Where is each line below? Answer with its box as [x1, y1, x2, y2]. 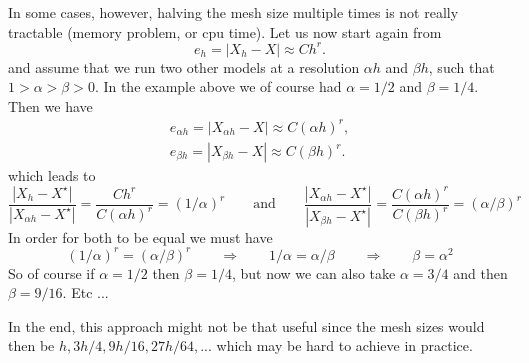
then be [8, 335, 55, 356]
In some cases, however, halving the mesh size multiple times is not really [8, 2, 459, 22]
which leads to [8, 165, 96, 186]
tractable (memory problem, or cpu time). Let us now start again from [8, 21, 442, 42]
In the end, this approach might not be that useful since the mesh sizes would [8, 315, 485, 336]
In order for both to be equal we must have [8, 226, 273, 247]
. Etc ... [62, 282, 109, 303]
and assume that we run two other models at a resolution [8, 56, 360, 77]
